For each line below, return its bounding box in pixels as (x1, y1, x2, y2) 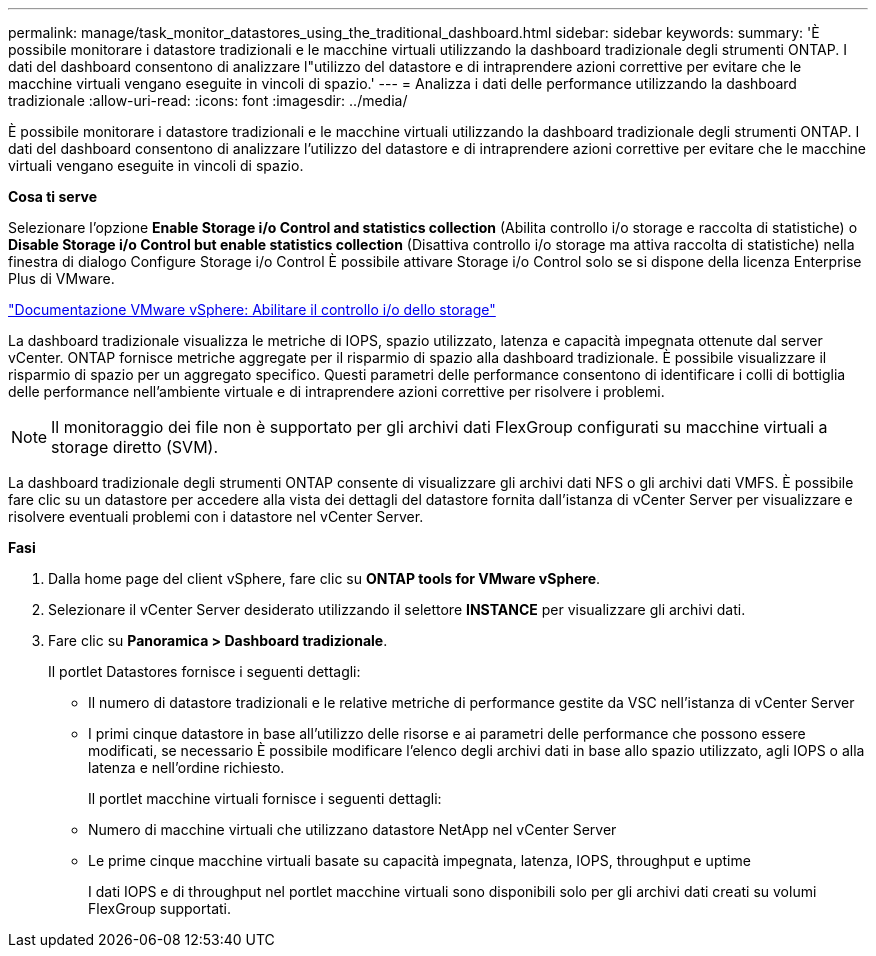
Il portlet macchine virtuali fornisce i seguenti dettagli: (88, 790, 442, 807)
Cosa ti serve (8, 188, 98, 205)
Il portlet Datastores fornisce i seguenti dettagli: (48, 663, 361, 680)
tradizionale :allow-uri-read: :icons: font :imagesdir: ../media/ (8, 92, 408, 109)
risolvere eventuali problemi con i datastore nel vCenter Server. (8, 508, 424, 525)
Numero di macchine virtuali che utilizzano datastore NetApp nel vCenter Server (88, 821, 617, 838)
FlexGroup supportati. (88, 900, 232, 917)
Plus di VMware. (8, 270, 115, 287)
